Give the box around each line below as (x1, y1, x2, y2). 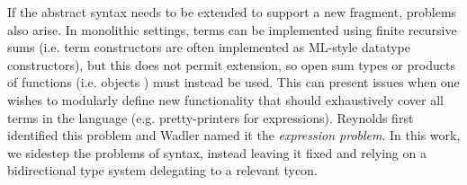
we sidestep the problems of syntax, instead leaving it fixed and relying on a (7, 143, 427, 162)
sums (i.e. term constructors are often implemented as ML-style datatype (7, 38, 410, 57)
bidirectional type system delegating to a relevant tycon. (7, 161, 318, 180)
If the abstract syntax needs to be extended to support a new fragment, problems (7, 3, 457, 21)
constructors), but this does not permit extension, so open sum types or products (7, 55, 455, 74)
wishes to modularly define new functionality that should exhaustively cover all (7, 90, 444, 109)
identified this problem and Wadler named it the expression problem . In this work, (7, 126, 461, 145)
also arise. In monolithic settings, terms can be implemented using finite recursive (7, 20, 457, 39)
